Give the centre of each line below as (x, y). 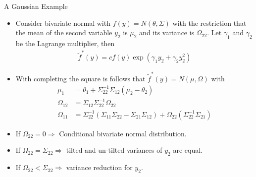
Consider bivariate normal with (63, 23)
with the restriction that (209, 23)
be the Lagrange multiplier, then (65, 43)
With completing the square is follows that (80, 79)
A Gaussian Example (36, 6)
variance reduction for (99, 167)
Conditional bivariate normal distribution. (123, 133)
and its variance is (167, 32)
